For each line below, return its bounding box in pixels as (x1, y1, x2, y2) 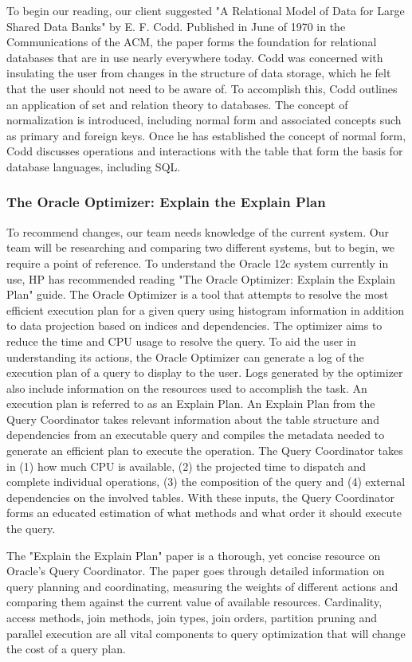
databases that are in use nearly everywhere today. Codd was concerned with (6, 49, 383, 65)
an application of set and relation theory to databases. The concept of (6, 96, 348, 112)
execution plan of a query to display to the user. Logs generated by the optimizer (6, 364, 403, 381)
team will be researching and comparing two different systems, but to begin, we (6, 239, 394, 256)
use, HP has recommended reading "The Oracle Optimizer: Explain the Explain (6, 270, 395, 287)
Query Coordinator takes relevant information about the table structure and (6, 410, 379, 427)
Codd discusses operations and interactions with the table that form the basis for (6, 143, 403, 159)
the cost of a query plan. (6, 640, 126, 657)
